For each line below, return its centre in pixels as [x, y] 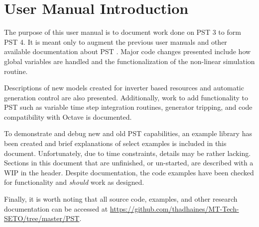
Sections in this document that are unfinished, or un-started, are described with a [129, 163]
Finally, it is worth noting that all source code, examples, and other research [121, 199]
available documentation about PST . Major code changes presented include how [128, 51]
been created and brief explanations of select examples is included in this [115, 143]
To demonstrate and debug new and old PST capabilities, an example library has [128, 133]
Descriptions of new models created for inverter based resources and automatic [124, 88]
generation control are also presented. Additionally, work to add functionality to [126, 97]
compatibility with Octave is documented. [68, 116]
